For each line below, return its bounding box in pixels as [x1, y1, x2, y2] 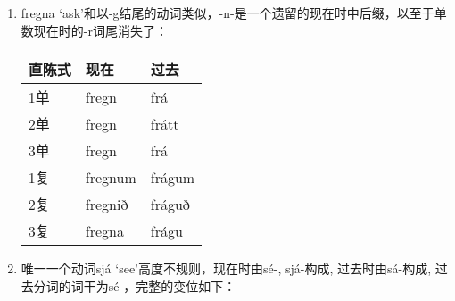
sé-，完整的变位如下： [108, 276, 236, 295]
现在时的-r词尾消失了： [33, 21, 168, 39]
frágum [150, 166, 195, 188]
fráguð [150, 193, 190, 214]
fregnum [85, 166, 136, 188]
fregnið [85, 193, 128, 214]
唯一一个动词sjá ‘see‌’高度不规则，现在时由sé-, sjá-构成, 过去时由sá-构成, [21, 259, 432, 278]
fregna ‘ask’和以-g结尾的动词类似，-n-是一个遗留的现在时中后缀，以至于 [21, 4, 434, 21]
